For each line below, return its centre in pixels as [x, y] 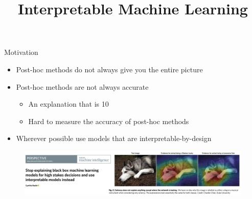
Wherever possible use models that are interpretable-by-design [114, 138]
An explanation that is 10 [68, 104]
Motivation [21, 52]
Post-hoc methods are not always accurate [82, 86]
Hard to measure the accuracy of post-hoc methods [109, 121]
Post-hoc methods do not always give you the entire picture [109, 69]
